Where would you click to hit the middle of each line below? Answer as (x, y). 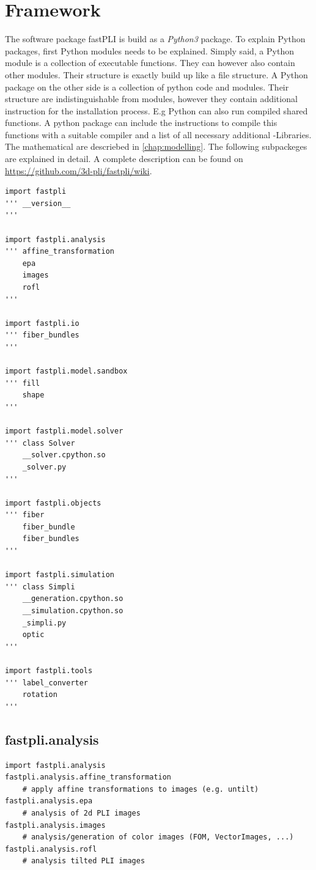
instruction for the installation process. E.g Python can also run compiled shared (156, 110)
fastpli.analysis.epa (49, 801)
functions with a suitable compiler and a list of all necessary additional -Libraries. (158, 134)
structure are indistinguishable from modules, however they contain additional (151, 99)
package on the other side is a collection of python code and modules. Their (147, 87)
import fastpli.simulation (60, 575)
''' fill (23, 383)
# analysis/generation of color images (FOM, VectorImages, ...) (158, 837)
